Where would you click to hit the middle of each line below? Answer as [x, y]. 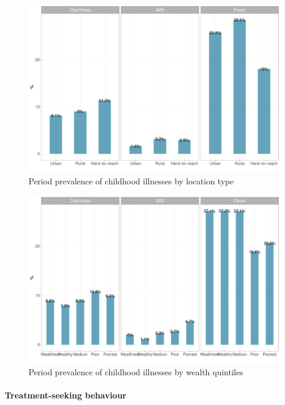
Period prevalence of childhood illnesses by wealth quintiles [136, 371]
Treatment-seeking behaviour [66, 395]
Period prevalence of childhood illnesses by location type [131, 180]
